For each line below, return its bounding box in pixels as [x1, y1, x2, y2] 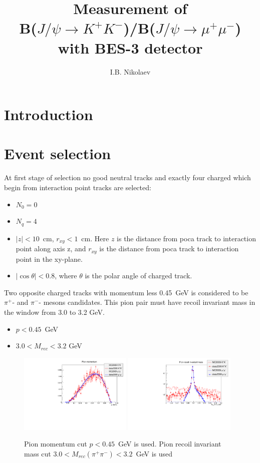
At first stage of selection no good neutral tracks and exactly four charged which [4, 172, 251, 183]
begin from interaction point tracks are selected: [4, 182, 151, 192]
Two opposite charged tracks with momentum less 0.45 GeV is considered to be [4, 287, 248, 297]
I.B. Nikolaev [110, 66, 151, 77]
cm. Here [81, 233, 109, 243]
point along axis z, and [16, 243, 86, 254]
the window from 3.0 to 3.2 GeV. [4, 306, 105, 317]
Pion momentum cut [24, 438, 87, 449]
